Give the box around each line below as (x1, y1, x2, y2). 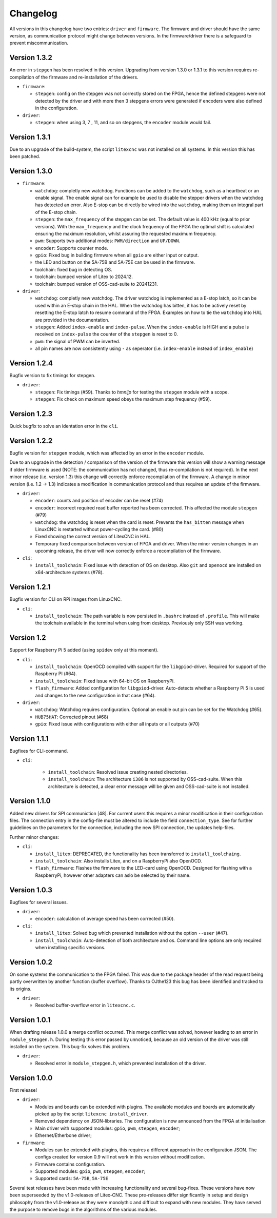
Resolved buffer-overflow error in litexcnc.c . (35, 1002, 135, 1008)
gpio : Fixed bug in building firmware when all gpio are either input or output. (35, 252, 199, 259)
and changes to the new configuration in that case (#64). (35, 692, 156, 698)
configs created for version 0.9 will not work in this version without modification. (35, 1154, 205, 1160)
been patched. (9, 153, 41, 160)
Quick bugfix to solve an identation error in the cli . (9, 423, 119, 429)
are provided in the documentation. (35, 317, 110, 323)
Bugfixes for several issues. (9, 899, 68, 905)
